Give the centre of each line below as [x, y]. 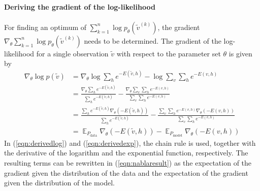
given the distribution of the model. [59, 183]
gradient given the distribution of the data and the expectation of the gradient [126, 172]
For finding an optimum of [45, 27]
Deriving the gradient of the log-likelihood [80, 6]
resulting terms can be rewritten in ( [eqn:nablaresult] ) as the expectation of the [128, 163]
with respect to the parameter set [169, 53]
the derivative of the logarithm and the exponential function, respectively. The [126, 153]
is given [240, 53]
